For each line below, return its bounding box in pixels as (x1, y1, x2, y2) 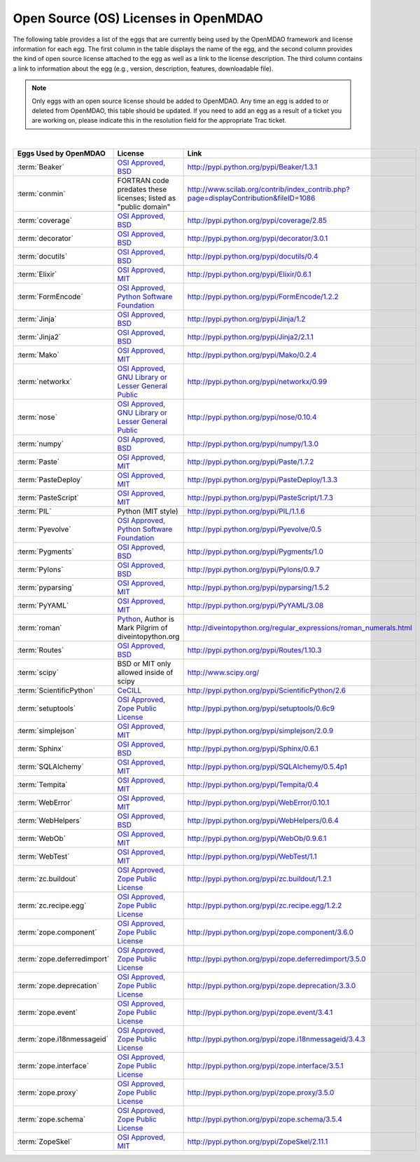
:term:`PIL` (17, 507, 52, 517)
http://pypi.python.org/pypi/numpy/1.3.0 (187, 439, 318, 449)
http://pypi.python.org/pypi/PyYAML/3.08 (187, 601, 324, 610)
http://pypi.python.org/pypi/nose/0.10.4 (187, 412, 317, 422)
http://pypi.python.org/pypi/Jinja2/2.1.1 (187, 332, 314, 342)
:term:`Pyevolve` (17, 524, 71, 534)
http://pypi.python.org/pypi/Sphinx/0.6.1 (187, 744, 318, 753)
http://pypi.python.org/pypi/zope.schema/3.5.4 (187, 1114, 343, 1124)
